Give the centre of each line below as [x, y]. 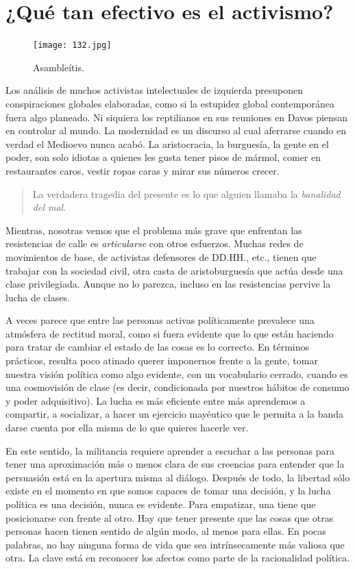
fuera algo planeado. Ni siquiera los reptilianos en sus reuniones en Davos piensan [177, 117]
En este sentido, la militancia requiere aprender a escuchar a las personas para [170, 450]
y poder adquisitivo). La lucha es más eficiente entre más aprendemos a [156, 400]
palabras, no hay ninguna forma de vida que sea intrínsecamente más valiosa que [175, 544]
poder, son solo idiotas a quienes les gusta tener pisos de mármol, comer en [163, 157]
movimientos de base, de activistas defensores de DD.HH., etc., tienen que [161, 256]
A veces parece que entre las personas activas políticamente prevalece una [160, 320]
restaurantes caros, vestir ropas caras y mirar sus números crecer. [143, 170]
